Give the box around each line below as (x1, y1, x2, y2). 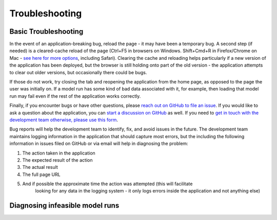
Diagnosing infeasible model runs (9, 201, 120, 210)
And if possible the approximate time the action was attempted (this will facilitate (22, 181, 193, 187)
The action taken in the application (22, 150, 96, 156)
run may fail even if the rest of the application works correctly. (9, 93, 141, 99)
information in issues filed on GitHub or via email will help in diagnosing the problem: (9, 141, 188, 147)
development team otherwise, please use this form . (9, 117, 118, 123)
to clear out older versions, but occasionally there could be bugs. (9, 69, 147, 75)
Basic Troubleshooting (9, 27, 84, 36)
